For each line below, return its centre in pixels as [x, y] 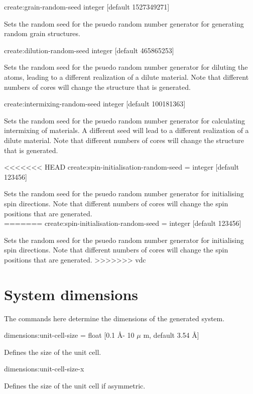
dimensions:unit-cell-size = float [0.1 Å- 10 [69, 335]
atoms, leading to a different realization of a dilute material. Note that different [126, 77]
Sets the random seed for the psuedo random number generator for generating [124, 23]
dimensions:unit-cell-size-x [44, 369]
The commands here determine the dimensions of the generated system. [114, 318]
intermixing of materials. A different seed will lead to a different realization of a [126, 130]
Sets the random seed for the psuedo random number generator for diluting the [126, 67]
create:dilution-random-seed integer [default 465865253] [89, 50]
